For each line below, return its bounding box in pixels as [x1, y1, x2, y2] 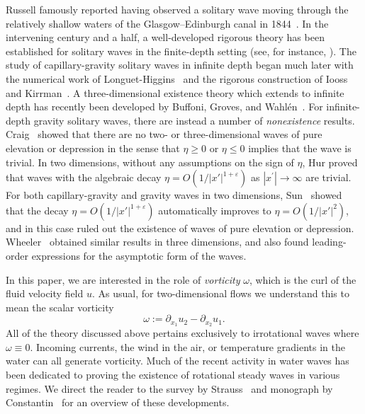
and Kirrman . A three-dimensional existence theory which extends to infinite [6, 85, 344, 100]
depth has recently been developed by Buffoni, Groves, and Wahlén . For [6, 99, 323, 114]
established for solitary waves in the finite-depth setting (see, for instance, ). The [6, 43, 356, 58]
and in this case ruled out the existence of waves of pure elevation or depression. [6, 220, 354, 235]
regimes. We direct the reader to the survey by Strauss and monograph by [6, 381, 333, 396]
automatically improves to [158, 202, 271, 217]
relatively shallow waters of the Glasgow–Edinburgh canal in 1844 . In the [6, 16, 329, 30]
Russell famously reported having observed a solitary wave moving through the [6, 2, 349, 16]
